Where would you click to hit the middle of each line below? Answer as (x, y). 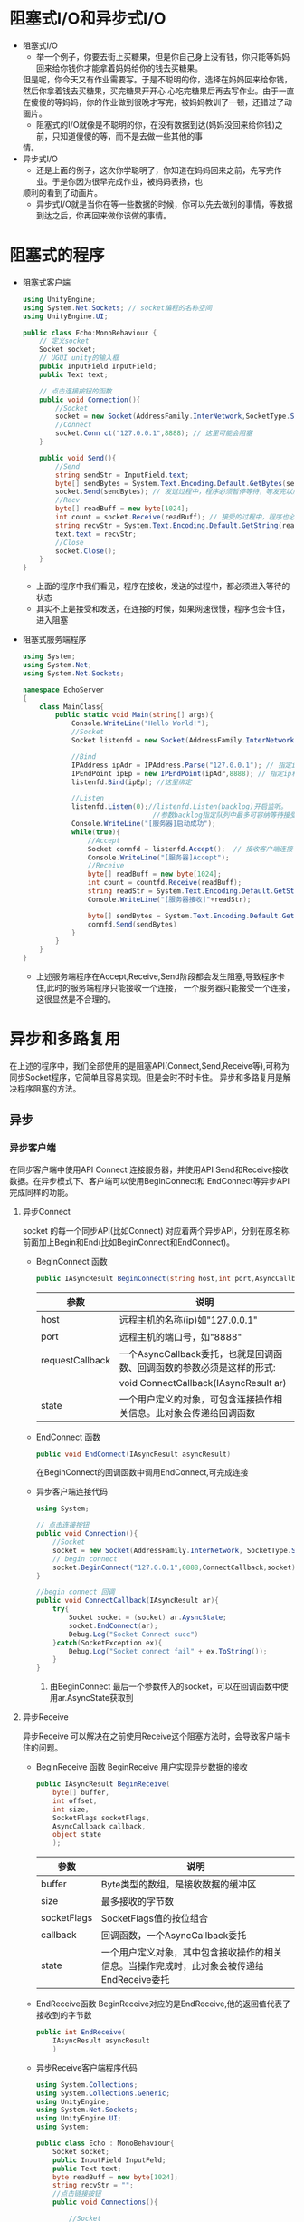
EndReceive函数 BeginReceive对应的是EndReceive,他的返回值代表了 (163, 2004)
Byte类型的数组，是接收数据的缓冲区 (179, 1885)
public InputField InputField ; (98, 366)
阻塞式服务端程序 (54, 639)
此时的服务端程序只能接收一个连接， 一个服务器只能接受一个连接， (171, 988)
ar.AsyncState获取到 (95, 1698)
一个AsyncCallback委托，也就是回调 (196, 1354)
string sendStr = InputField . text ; (123, 475)
